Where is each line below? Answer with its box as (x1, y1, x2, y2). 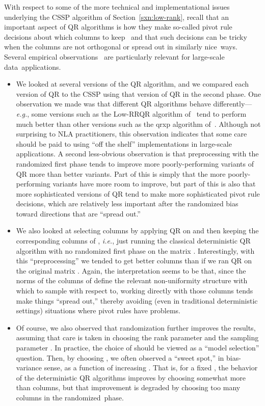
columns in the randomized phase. (16, 392, 124, 402)
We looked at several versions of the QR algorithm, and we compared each (16, 78, 249, 89)
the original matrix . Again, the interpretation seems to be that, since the (16, 265, 246, 276)
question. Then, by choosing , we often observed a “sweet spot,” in (16, 352, 224, 363)
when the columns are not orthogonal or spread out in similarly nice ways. (4, 41, 237, 52)
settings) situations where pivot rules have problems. (16, 305, 180, 316)
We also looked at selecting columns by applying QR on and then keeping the (16, 225, 259, 236)
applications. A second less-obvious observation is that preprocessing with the (16, 148, 259, 159)
